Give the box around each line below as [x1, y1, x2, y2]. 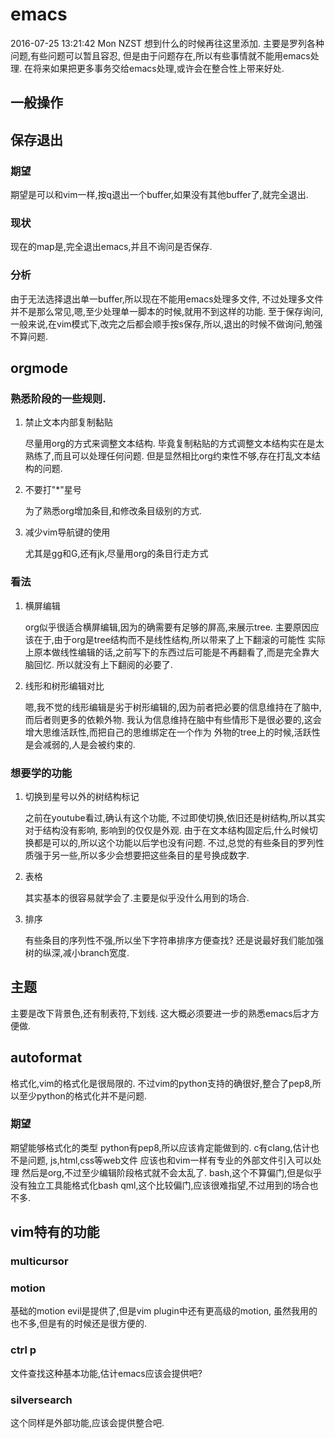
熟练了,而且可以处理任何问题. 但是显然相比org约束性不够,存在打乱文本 [24, 450, 312, 462]
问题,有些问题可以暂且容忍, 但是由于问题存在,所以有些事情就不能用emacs [10, 49, 311, 62]
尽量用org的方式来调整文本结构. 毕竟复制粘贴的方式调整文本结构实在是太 [24, 438, 325, 450]
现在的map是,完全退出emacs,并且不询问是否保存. [10, 241, 213, 253]
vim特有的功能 [10, 1224, 100, 1241]
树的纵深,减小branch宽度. [24, 946, 130, 958]
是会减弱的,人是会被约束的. [24, 738, 136, 750]
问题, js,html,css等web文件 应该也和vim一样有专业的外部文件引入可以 [27, 1154, 313, 1166]
